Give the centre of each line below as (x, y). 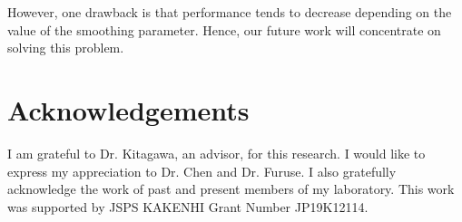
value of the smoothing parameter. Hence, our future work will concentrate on (224, 29)
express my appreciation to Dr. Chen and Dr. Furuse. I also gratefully (202, 171)
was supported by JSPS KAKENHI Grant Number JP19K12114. (188, 206)
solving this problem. (66, 48)
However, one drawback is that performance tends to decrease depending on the (230, 12)
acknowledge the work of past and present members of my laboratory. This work (231, 189)
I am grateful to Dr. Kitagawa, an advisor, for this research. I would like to (216, 153)
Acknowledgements (128, 109)
